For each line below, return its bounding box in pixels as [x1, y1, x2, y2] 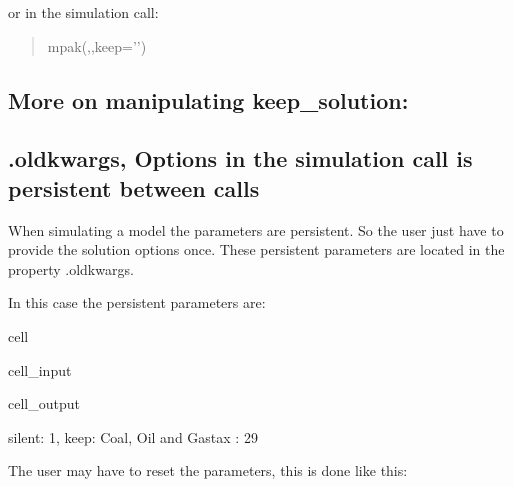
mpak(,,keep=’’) [47, 35, 147, 56]
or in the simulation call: [8, 2, 159, 22]
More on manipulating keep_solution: [8, 84, 409, 115]
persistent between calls [8, 172, 260, 203]
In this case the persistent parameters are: [8, 292, 266, 313]
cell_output [8, 393, 80, 414]
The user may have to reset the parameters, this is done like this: [8, 460, 408, 481]
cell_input [8, 359, 72, 380]
